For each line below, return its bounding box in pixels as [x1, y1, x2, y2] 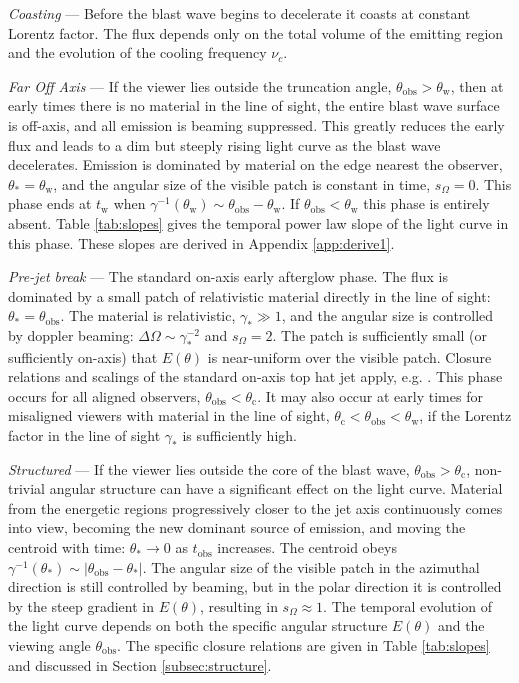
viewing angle [8, 635, 91, 656]
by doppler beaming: [8, 324, 134, 345]
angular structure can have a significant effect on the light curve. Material [49, 478, 503, 499]
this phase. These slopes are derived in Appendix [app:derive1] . [8, 232, 395, 253]
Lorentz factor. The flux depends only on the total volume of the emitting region [8, 22, 504, 43]
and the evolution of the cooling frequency [8, 42, 267, 63]
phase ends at [8, 193, 92, 214]
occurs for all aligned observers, [8, 385, 201, 406]
